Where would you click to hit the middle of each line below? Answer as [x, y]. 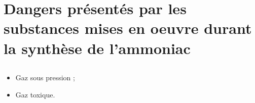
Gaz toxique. [35, 94]
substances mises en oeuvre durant [128, 28]
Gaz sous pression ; [45, 78]
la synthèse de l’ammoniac [97, 48]
